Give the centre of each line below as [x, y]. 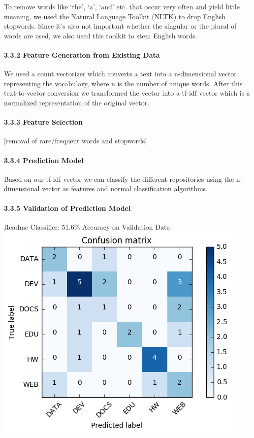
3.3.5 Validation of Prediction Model [67, 208]
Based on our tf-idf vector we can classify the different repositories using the [119, 179]
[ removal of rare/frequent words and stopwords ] [76, 141]
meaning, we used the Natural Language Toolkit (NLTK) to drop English [115, 16]
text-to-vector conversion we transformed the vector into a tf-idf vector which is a [127, 93]
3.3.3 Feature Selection [44, 122]
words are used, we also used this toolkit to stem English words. [101, 35]
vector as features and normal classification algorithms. [125, 188]
